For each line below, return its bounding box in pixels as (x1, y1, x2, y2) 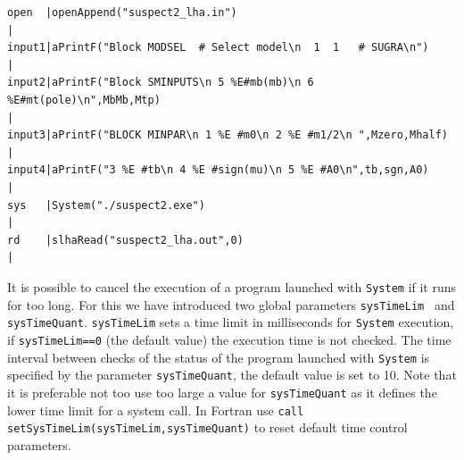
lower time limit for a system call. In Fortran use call (7, 400, 304, 419)
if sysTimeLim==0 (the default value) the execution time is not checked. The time (7, 330, 452, 348)
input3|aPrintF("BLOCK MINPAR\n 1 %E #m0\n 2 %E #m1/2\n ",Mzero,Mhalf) (7, 129, 448, 142)
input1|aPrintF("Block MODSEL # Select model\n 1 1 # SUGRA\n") (7, 41, 429, 54)
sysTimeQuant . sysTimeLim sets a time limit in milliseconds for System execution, (7, 313, 454, 331)
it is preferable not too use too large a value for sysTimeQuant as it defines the (7, 382, 437, 401)
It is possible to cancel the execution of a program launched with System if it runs (7, 277, 457, 296)
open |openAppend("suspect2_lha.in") (7, 6, 237, 19)
